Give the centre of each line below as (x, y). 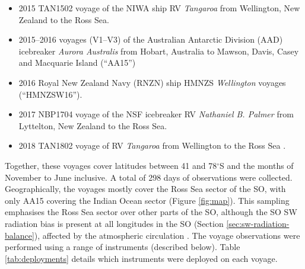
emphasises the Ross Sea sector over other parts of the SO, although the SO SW (151, 212)
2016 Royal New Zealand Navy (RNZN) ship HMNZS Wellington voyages (152, 82)
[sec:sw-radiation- (258, 223)
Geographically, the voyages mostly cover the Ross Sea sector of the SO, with (145, 189)
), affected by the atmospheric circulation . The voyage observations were (167, 235)
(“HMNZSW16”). (50, 94)
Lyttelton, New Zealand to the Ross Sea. (93, 125)
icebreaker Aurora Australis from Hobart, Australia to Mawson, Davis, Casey (159, 51)
